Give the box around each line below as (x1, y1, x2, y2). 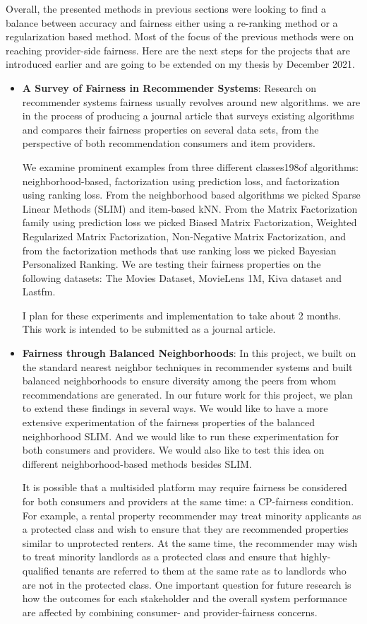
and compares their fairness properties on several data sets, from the (22, 122, 319, 136)
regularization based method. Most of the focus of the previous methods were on (6, 29, 354, 44)
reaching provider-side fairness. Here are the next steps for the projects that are (6, 42, 351, 57)
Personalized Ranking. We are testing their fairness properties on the (22, 257, 321, 271)
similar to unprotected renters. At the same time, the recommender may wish (22, 535, 358, 550)
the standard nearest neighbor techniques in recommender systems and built (22, 359, 353, 374)
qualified (22, 563, 59, 577)
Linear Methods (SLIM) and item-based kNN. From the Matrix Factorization (22, 201, 358, 216)
